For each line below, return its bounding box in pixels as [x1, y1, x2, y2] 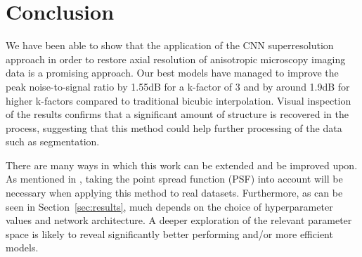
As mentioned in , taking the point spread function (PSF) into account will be [6, 171, 343, 186]
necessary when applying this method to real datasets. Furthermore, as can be [6, 185, 343, 200]
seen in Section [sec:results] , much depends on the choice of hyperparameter [6, 199, 333, 213]
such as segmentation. [6, 134, 100, 149]
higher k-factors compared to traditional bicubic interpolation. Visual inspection [6, 93, 351, 107]
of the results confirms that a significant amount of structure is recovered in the [6, 107, 349, 121]
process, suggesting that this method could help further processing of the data [6, 120, 342, 135]
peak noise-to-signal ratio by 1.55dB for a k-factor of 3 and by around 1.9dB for [6, 79, 350, 93]
